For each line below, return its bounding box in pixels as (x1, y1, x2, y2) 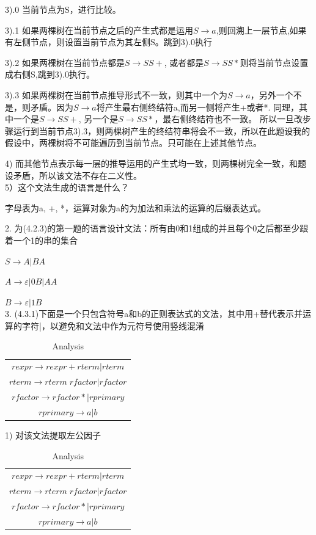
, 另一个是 (78, 112, 119, 125)
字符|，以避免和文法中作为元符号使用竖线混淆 (21, 319, 204, 332)
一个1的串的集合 (13, 233, 78, 246)
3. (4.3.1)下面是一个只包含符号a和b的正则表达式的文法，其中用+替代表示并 (5, 307, 303, 320)
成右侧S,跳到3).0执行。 (5, 68, 95, 81)
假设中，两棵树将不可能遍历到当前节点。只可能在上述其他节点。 (5, 136, 262, 149)
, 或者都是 (164, 56, 204, 68)
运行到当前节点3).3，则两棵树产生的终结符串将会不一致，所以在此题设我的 (13, 124, 310, 137)
